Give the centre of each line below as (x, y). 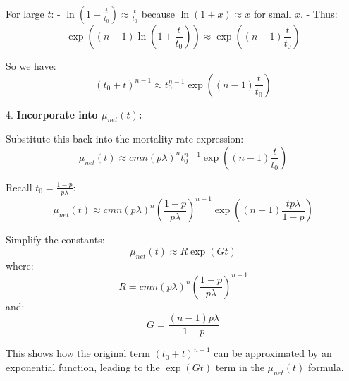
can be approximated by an (273, 353)
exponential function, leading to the (83, 367)
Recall (19, 187)
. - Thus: (319, 13)
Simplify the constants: (55, 240)
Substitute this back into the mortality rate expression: (125, 139)
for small (273, 13)
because (158, 13)
